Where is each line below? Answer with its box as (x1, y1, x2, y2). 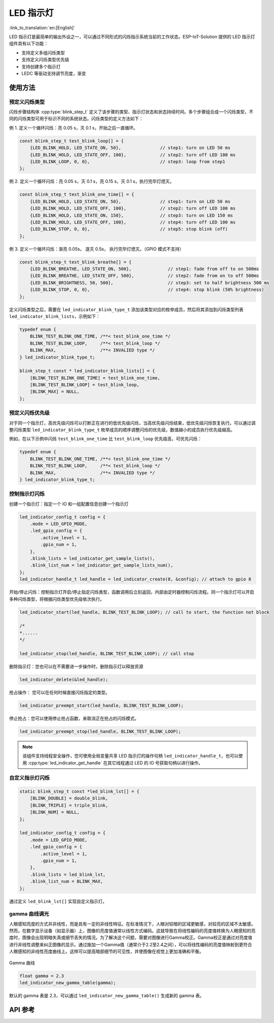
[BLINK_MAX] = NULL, (30, 389, 80, 395)
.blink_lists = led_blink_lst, (30, 872, 106, 877)
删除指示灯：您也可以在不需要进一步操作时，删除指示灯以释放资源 (9, 663, 143, 669)
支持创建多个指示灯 (21, 63, 61, 69)
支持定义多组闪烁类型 (21, 49, 65, 55)
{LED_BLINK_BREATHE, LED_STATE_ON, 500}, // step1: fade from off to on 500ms (30, 266, 259, 272)
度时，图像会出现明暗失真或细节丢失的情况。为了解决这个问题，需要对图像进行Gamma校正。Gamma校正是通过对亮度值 (9, 934, 253, 940)
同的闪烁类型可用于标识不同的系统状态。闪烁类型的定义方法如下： (9, 116, 143, 122)
